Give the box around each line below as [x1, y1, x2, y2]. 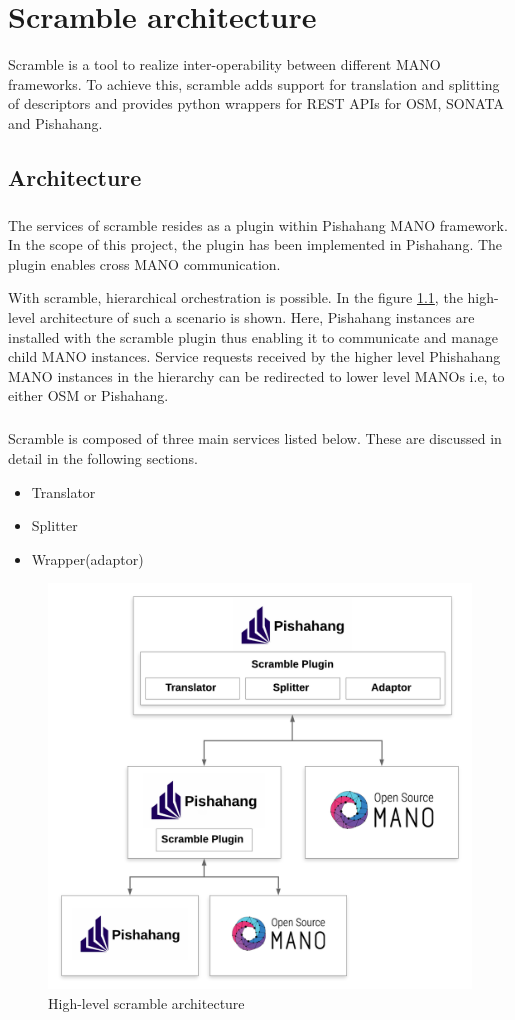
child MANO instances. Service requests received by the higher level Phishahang [8, 346, 501, 367]
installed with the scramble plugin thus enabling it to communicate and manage [8, 326, 498, 347]
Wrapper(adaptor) [31, 548, 144, 569]
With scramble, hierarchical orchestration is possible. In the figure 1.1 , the [8, 287, 463, 308]
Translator [31, 481, 96, 502]
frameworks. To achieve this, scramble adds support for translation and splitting [8, 73, 500, 94]
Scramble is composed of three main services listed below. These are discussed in [8, 428, 502, 449]
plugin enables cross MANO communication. [8, 253, 281, 274]
